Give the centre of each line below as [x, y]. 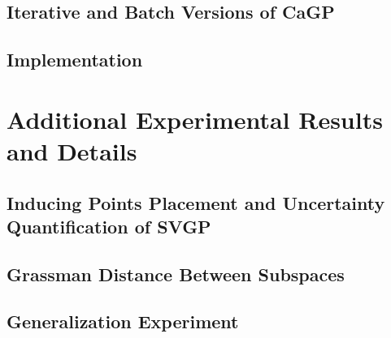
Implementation [75, 60]
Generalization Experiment [123, 321]
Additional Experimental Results [195, 119]
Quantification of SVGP [109, 226]
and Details [72, 150]
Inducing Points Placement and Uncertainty [196, 202]
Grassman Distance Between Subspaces [176, 274]
